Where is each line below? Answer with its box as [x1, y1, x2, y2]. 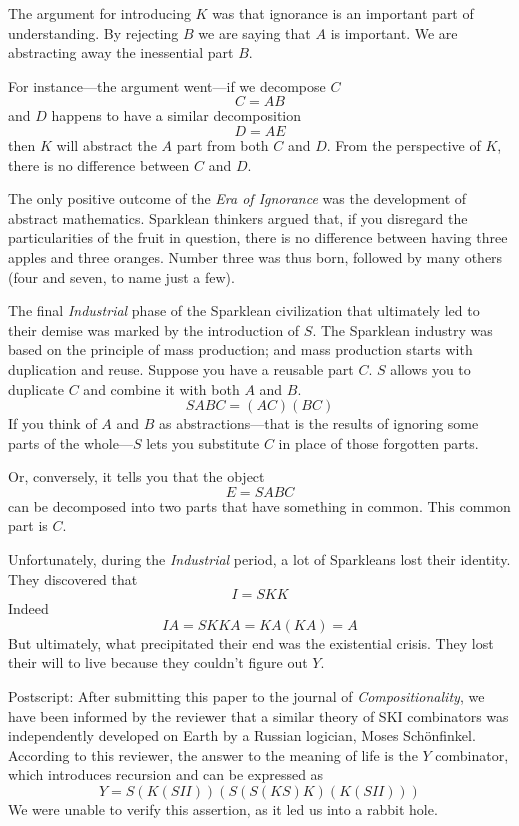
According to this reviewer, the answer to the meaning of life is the [8, 744, 418, 765]
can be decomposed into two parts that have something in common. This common [8, 495, 511, 516]
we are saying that [198, 22, 311, 43]
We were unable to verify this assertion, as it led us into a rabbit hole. [8, 799, 438, 819]
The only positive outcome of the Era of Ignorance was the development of [8, 188, 467, 209]
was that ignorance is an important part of [212, 3, 474, 23]
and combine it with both [83, 378, 240, 399]
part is [8, 515, 48, 536]
